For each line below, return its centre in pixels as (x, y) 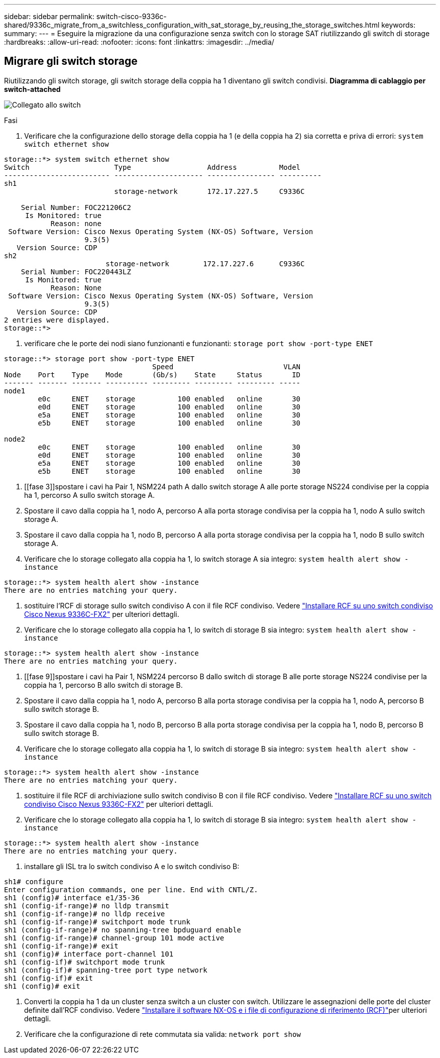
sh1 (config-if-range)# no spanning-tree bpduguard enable (123, 930)
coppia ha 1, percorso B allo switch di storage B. (103, 685)
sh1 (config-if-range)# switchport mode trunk (97, 922)
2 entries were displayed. (57, 320)
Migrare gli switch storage (71, 61)
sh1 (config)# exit (42, 986)
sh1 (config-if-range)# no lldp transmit (87, 906)
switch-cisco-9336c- (131, 16)
